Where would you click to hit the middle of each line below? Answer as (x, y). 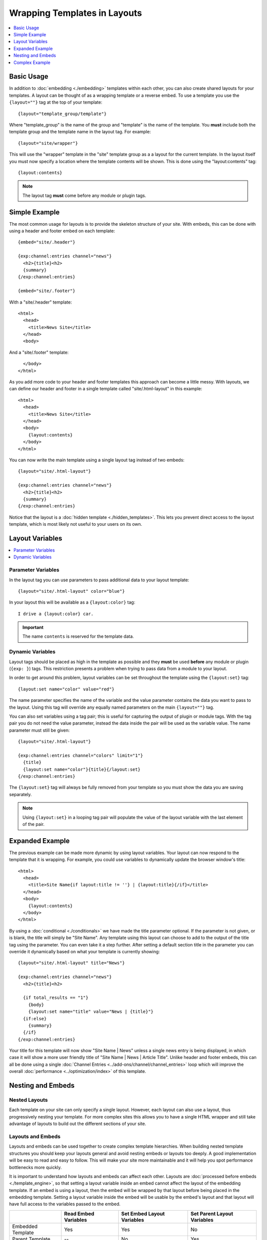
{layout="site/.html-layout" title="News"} (71, 963)
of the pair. (33, 824)
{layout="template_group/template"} (62, 114)
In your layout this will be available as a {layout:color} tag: (72, 602)
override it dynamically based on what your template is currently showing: (85, 952)
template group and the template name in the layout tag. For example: (80, 132)
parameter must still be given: (40, 730)
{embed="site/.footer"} (47, 291)
